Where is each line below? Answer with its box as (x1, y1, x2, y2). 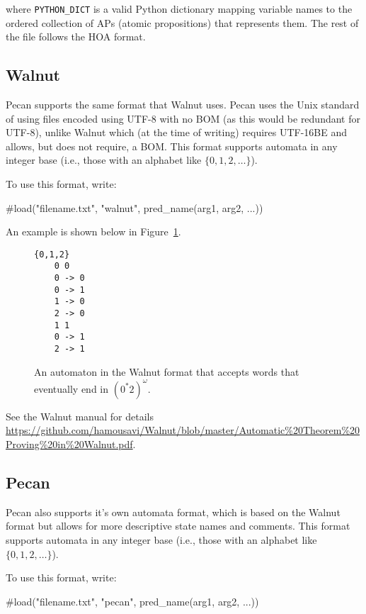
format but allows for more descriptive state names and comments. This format (6, 518, 350, 533)
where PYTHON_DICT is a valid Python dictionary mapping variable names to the (6, 1, 353, 16)
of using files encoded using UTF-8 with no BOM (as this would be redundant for (6, 111, 360, 125)
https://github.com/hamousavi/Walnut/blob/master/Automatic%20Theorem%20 (6, 423, 360, 437)
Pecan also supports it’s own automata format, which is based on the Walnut (6, 504, 341, 519)
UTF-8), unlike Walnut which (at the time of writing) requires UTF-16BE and (6, 125, 348, 140)
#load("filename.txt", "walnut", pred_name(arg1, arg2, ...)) (6, 200, 263, 215)
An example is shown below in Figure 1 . (6, 224, 181, 239)
